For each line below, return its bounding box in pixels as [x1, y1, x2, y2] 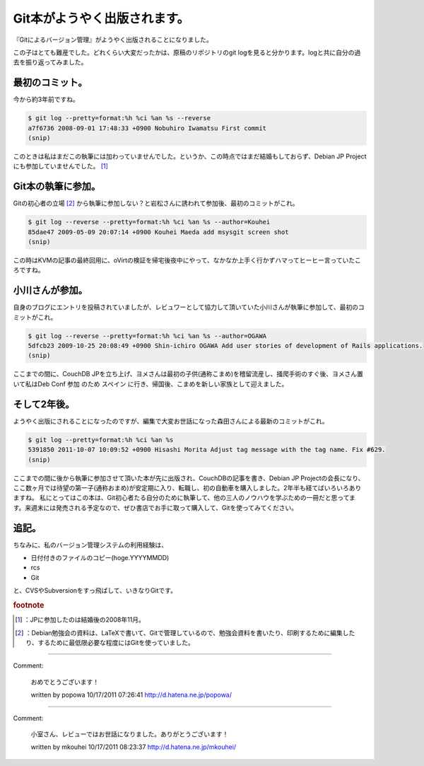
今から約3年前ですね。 [13, 95, 79, 104]
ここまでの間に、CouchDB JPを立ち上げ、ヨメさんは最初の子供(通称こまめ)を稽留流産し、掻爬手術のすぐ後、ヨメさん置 [13, 370, 364, 378]
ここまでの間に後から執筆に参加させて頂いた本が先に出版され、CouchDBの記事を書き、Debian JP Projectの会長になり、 [13, 474, 365, 482]
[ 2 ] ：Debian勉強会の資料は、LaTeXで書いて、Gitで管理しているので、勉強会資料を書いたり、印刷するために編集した [15, 628, 355, 637]
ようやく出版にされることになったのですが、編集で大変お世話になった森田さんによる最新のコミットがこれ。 [13, 417, 329, 425]
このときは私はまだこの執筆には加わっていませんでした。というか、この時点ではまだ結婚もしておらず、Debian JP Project [13, 152, 367, 161]
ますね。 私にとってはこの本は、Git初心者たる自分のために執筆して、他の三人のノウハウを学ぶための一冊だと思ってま [13, 494, 356, 502]
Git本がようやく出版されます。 [13, 11, 190, 26]
